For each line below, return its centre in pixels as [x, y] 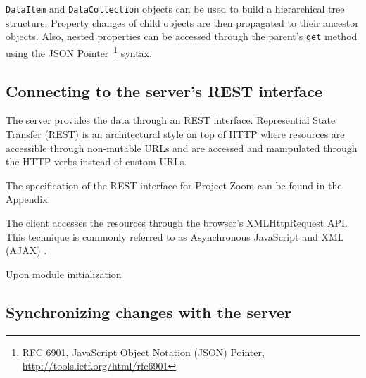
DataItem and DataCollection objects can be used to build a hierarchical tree [175, 8]
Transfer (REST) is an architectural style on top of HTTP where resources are [175, 133]
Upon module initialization [64, 273]
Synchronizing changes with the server [149, 311]
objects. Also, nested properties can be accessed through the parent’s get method [182, 36]
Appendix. [28, 199]
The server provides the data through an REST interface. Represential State [171, 120]
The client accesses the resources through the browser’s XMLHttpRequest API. [177, 222]
